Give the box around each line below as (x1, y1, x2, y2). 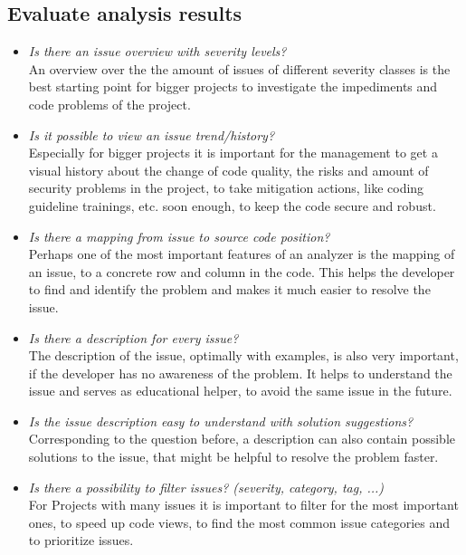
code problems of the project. (28, 94, 191, 113)
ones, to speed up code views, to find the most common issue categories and (28, 512, 451, 531)
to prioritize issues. (28, 531, 134, 550)
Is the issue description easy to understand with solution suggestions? (28, 411, 414, 430)
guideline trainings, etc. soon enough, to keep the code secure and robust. (28, 196, 436, 215)
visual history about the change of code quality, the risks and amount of (28, 160, 429, 179)
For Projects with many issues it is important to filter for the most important (28, 495, 459, 514)
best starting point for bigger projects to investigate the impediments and (28, 77, 438, 96)
